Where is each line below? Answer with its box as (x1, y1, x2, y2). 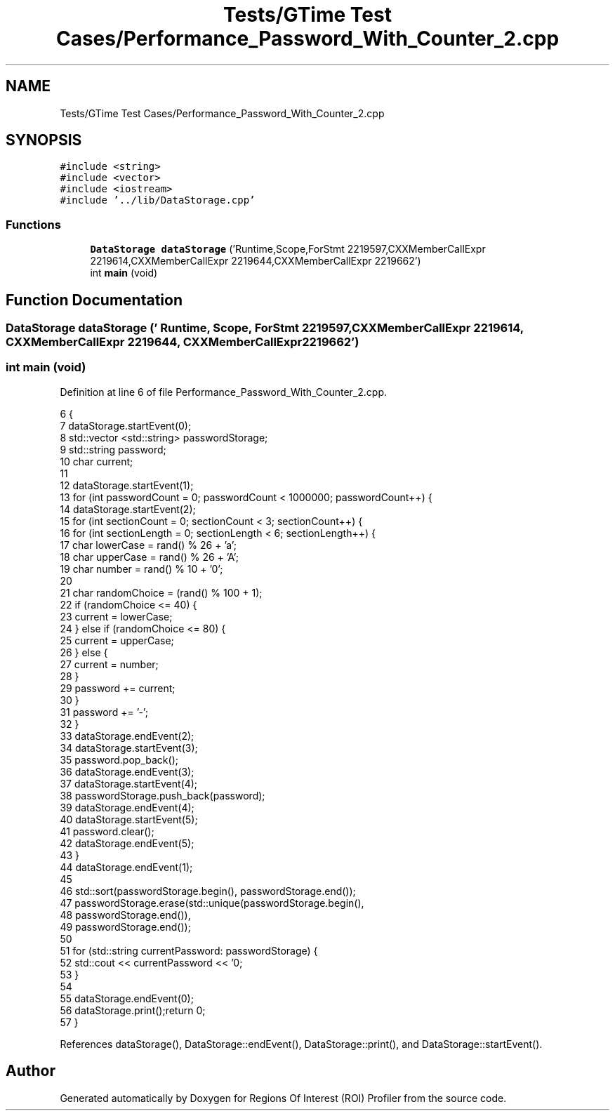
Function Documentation (6, 291, 183, 309)
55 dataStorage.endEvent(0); (60, 992, 194, 1004)
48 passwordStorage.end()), (60, 908, 191, 921)
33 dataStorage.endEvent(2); (60, 729, 194, 742)
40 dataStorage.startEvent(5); (60, 813, 198, 825)
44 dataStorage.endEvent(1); (60, 861, 193, 873)
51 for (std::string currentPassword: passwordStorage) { (60, 944, 318, 957)
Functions (6, 217, 61, 232)
